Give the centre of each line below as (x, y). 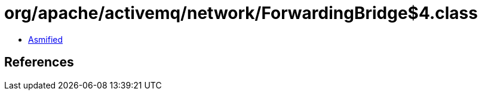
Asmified (46, 39)
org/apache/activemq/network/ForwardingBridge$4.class (241, 13)
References (39, 62)
